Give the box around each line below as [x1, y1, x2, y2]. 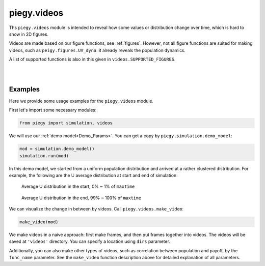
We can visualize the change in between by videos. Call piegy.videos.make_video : [9, 206, 184, 212]
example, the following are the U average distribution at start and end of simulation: [9, 172, 178, 178]
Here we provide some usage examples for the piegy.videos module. [9, 98, 154, 104]
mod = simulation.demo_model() [19, 146, 95, 152]
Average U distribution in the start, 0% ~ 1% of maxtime [21, 183, 135, 189]
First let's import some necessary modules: [9, 107, 97, 113]
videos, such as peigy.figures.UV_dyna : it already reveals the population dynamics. [9, 47, 186, 53]
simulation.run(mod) [19, 153, 69, 158]
